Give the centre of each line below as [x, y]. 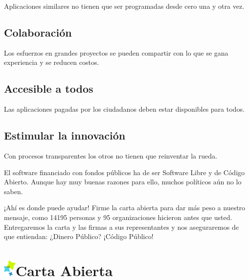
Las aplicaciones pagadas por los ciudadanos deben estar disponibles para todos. [124, 109]
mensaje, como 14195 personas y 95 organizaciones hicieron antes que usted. [118, 217]
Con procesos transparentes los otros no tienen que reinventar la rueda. [111, 155]
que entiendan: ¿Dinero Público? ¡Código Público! [79, 236]
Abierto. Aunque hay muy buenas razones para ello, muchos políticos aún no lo [123, 182]
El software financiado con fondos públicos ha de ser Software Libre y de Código [124, 172]
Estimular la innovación [65, 135]
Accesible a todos [49, 89]
